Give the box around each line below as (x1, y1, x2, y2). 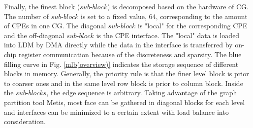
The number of (4, 11, 49, 21)
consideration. (4, 116, 46, 127)
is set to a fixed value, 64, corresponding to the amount (81, 11, 248, 21)
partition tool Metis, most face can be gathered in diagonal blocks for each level (4, 97, 245, 107)
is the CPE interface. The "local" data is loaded (96, 30, 240, 40)
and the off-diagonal (4, 30, 64, 40)
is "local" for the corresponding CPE (138, 21, 248, 31)
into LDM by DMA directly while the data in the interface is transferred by (4, 40, 233, 50)
